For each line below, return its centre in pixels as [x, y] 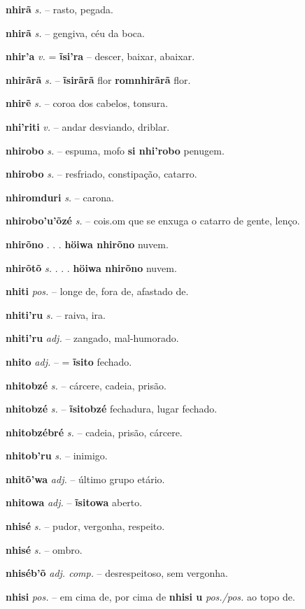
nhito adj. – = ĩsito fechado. [69, 361]
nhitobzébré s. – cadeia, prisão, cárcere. [94, 432]
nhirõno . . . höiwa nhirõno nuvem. [87, 244]
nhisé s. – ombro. [44, 549]
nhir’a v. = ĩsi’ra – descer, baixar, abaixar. [100, 56]
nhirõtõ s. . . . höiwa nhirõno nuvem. [91, 267]
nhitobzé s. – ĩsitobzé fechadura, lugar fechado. [112, 409]
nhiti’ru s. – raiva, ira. [56, 314]
